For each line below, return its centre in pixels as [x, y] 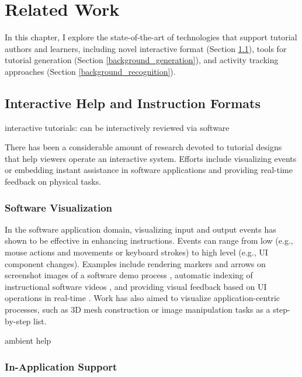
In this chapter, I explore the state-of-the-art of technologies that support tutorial [151, 37]
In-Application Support [61, 366]
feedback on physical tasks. [53, 181]
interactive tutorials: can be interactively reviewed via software [117, 127]
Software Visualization [59, 207]
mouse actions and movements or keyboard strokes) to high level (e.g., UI [136, 252]
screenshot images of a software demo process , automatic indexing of [129, 275]
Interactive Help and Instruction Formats [133, 103]
